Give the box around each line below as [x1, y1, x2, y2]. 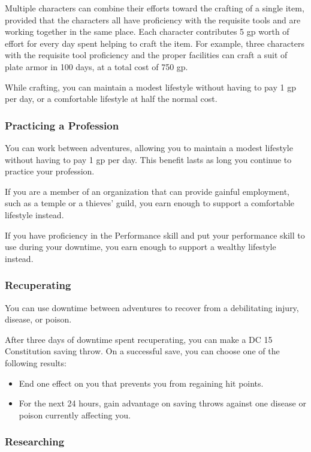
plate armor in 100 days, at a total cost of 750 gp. [5, 60, 188, 73]
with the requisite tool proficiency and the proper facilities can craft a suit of [5, 49, 288, 61]
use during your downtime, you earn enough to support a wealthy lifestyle [5, 240, 276, 253]
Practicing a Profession [5, 117, 119, 132]
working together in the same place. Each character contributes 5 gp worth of [5, 25, 289, 38]
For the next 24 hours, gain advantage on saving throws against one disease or [19, 397, 306, 409]
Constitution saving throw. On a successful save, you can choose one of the [5, 345, 280, 357]
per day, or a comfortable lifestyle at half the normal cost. [5, 92, 218, 105]
